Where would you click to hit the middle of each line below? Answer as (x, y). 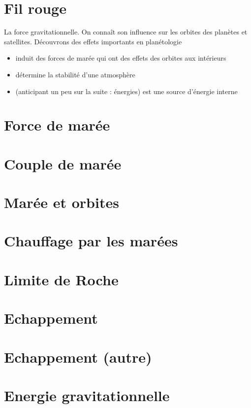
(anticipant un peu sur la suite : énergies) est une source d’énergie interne (126, 91)
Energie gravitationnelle (87, 395)
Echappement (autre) (78, 357)
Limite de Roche (61, 279)
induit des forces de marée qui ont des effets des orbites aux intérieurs (121, 58)
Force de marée (57, 125)
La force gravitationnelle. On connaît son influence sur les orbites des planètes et (126, 32)
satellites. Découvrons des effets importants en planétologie (93, 41)
